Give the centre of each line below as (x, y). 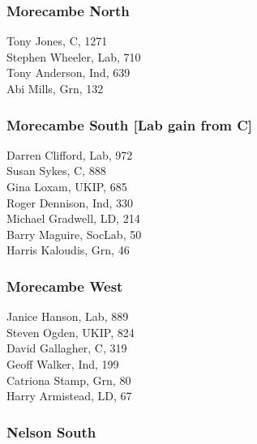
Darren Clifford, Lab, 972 (70, 154)
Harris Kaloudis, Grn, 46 (68, 250)
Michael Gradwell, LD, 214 (73, 218)
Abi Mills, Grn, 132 (55, 88)
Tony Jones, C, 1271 (57, 41)
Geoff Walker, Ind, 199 (63, 363)
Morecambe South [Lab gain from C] (130, 124)
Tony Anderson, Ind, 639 (69, 73)
